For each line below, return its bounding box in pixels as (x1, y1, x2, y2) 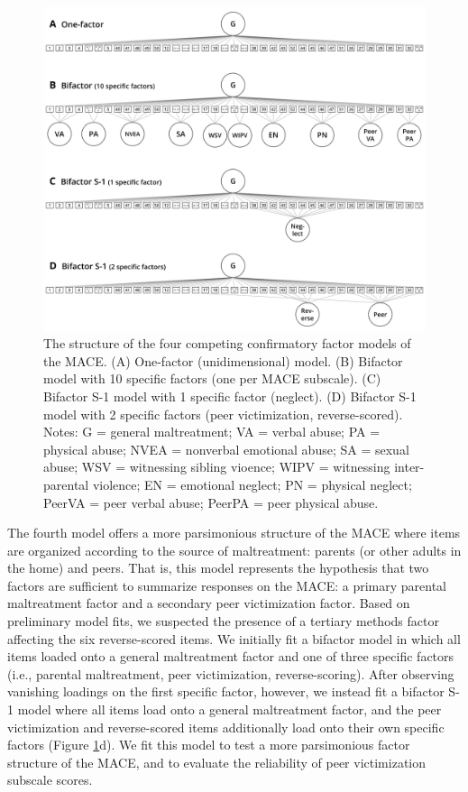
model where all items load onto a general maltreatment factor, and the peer (17, 700, 442, 719)
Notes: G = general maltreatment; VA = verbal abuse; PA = (43, 422, 381, 441)
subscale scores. (7, 770, 93, 789)
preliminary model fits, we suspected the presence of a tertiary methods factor (7, 612, 439, 631)
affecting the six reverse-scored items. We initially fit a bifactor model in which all (7, 629, 461, 648)
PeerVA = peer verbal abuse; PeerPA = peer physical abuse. (43, 493, 379, 511)
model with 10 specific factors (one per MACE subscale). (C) (43, 369, 381, 388)
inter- (394, 457, 425, 476)
